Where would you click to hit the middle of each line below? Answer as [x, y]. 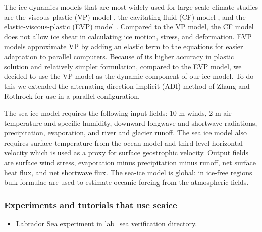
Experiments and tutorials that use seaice [91, 204]
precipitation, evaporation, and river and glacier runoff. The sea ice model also [126, 133]
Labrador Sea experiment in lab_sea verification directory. [107, 223]
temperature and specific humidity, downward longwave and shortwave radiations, [131, 123]
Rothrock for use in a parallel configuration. [72, 96]
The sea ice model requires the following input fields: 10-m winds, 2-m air [118, 112]
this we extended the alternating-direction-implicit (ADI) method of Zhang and [127, 86]
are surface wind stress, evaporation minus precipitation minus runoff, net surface [130, 162]
